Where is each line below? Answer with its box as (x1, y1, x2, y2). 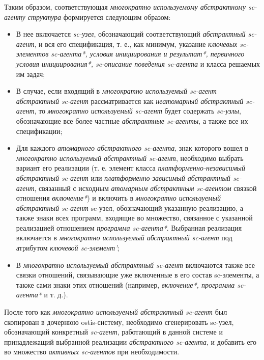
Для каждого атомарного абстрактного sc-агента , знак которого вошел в (16, 143, 249, 153)
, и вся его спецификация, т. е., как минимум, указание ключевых (34, 38, 238, 49)
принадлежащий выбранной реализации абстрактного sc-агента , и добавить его (4, 336, 257, 347)
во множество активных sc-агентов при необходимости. (4, 346, 180, 357)
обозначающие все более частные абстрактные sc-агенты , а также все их (16, 115, 248, 126)
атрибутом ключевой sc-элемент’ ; (16, 242, 120, 253)
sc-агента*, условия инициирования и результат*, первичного (51, 48, 245, 59)
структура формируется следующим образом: (27, 11, 171, 22)
